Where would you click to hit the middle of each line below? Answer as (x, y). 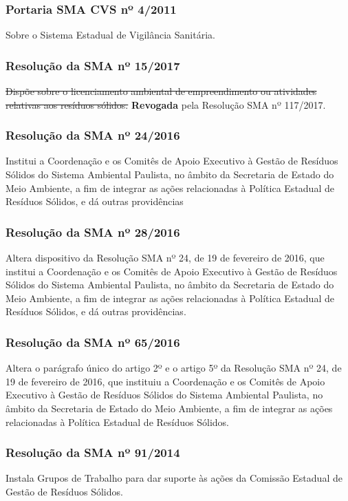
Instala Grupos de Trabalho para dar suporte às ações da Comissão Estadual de (174, 478)
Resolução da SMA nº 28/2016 (93, 232)
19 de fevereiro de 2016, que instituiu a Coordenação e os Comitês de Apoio (165, 381)
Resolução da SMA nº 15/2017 (93, 65)
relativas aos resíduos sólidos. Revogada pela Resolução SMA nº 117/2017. (166, 104)
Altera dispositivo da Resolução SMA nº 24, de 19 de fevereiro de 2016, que (165, 258)
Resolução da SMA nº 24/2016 (93, 135)
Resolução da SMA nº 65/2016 (93, 342)
